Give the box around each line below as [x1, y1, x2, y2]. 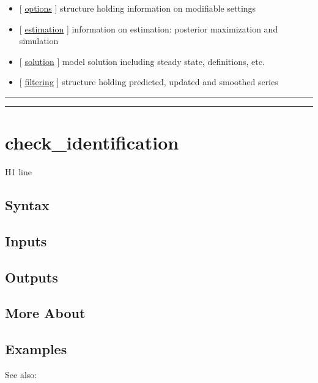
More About [5, 303, 86, 322]
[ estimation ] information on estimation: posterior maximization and [19, 22, 278, 35]
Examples [5, 339, 67, 358]
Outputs [5, 267, 58, 286]
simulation [19, 34, 59, 47]
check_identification [5, 130, 179, 155]
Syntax [5, 195, 50, 214]
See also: [5, 368, 37, 381]
